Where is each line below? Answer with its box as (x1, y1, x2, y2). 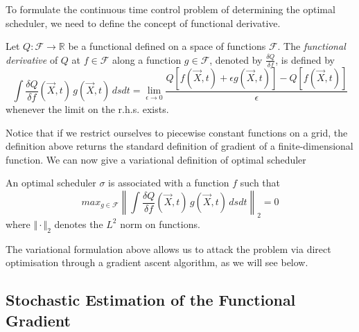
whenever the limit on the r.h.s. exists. (6, 102, 169, 116)
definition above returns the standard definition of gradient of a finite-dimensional (6, 139, 353, 153)
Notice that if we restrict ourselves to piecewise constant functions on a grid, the (6, 125, 348, 139)
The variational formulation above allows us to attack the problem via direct (6, 241, 331, 256)
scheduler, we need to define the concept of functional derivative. (6, 15, 281, 30)
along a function (112, 52, 182, 67)
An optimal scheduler (6, 175, 96, 190)
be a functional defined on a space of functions (68, 39, 266, 53)
